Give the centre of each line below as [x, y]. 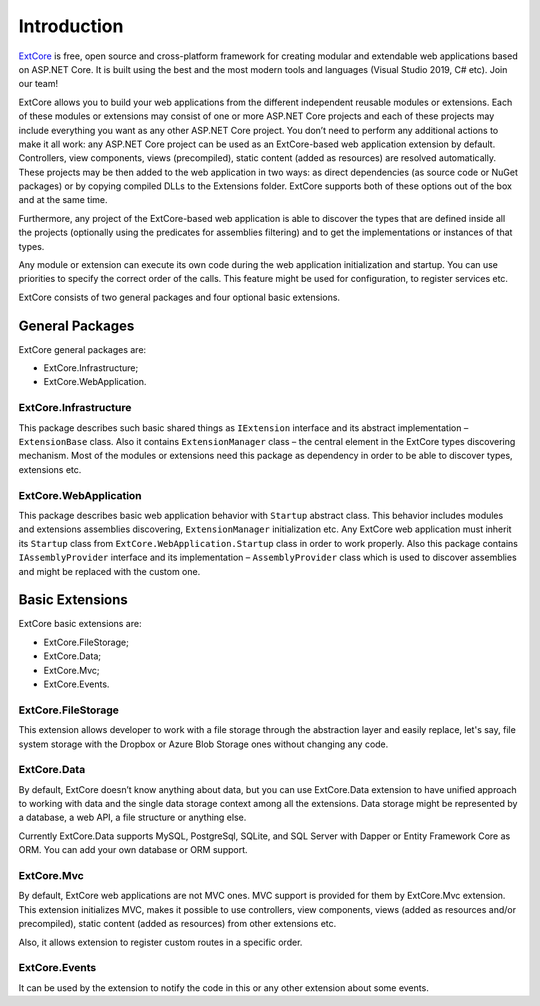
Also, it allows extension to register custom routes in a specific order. [160, 942]
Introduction [71, 26]
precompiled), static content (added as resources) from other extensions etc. [177, 924]
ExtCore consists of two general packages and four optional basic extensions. [179, 297]
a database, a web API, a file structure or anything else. [132, 817]
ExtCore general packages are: [82, 349]
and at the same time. [63, 200]
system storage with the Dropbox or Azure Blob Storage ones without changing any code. [203, 744]
